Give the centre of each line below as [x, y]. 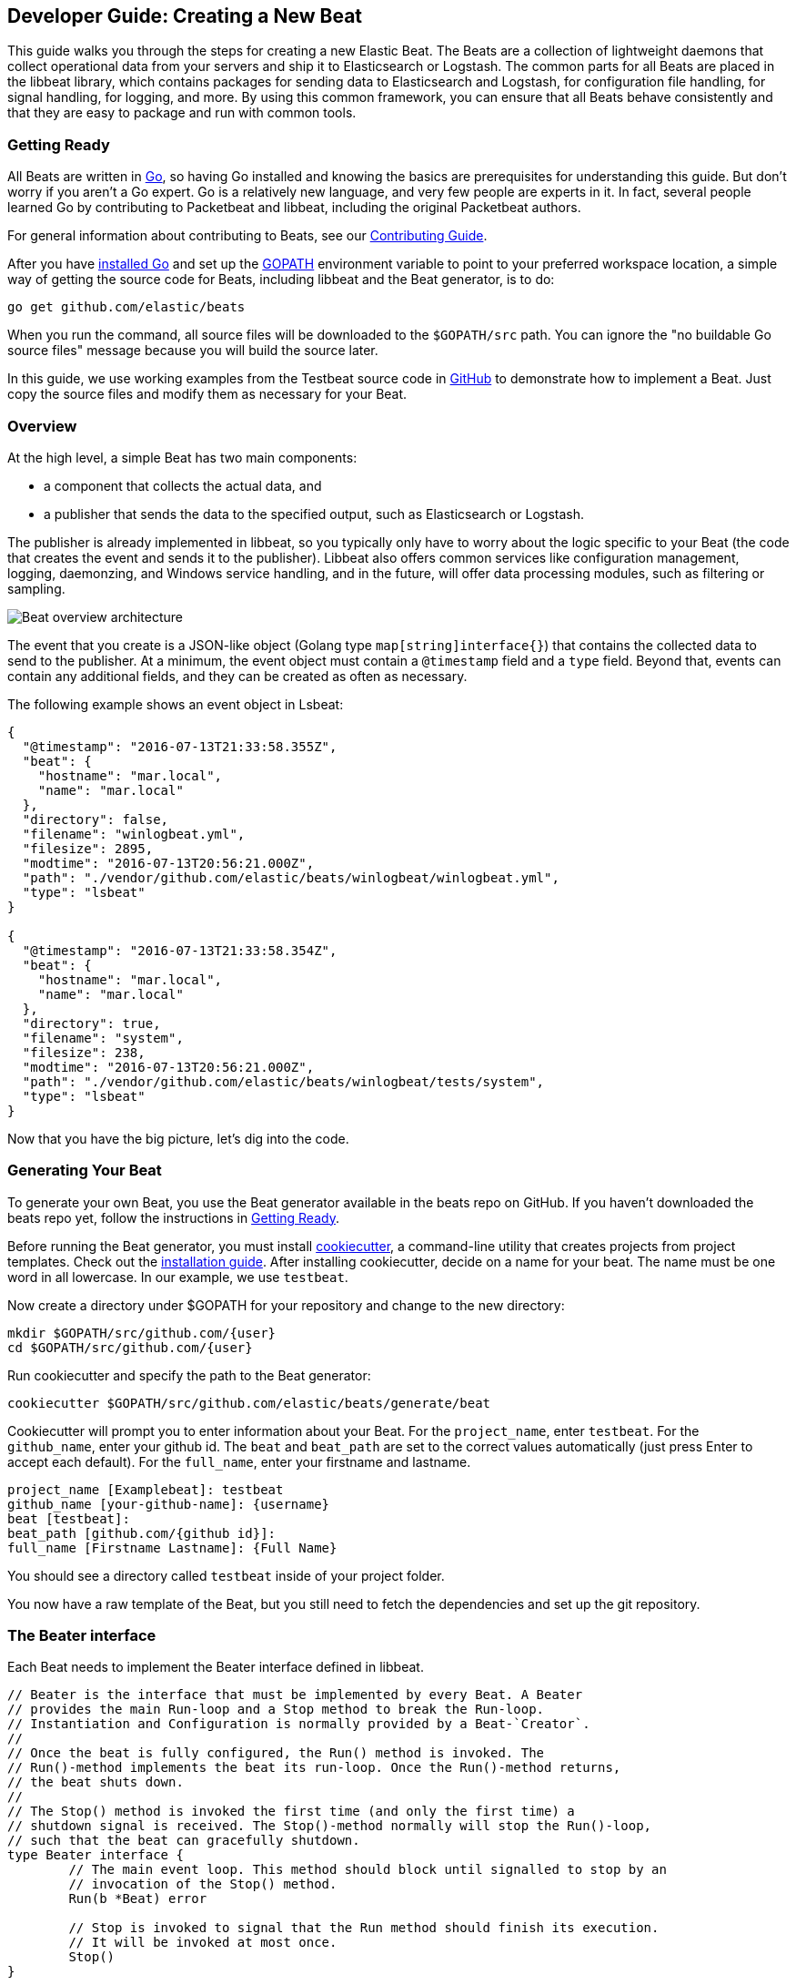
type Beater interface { [96, 1855]
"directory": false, [96, 819]
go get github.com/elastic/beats [126, 307]
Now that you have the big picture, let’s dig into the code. [178, 1138]
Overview [42, 426]
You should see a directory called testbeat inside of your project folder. [226, 1575]
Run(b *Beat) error [138, 1899]
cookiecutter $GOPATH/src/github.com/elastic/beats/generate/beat [249, 1403]
